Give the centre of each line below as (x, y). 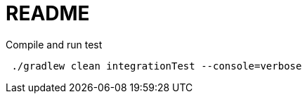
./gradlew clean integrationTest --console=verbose (157, 66)
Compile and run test (54, 44)
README (48, 13)
